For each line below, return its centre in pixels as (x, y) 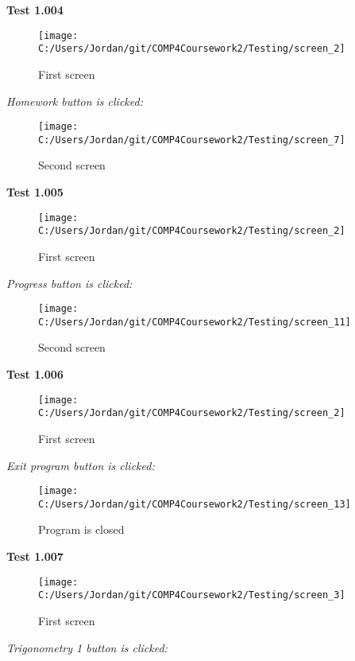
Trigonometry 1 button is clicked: (87, 647)
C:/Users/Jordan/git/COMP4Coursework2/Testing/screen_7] (192, 140)
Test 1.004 (35, 10)
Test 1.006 (35, 374)
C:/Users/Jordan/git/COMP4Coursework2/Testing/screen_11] (195, 322)
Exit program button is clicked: (81, 465)
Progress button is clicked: (69, 283)
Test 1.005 (35, 192)
